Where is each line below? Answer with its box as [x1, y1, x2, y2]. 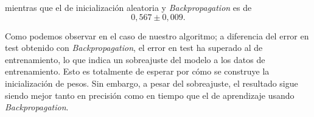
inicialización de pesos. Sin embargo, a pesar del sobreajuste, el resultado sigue [5, 76, 298, 89]
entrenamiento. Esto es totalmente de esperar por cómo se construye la [5, 65, 270, 78]
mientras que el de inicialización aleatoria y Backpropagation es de [5, 1, 252, 13]
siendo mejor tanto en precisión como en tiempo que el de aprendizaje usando [5, 89, 295, 101]
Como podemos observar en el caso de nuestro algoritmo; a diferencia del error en [5, 29, 309, 42]
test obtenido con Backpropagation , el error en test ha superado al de [5, 41, 263, 54]
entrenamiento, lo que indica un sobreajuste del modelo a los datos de [5, 53, 265, 65]
